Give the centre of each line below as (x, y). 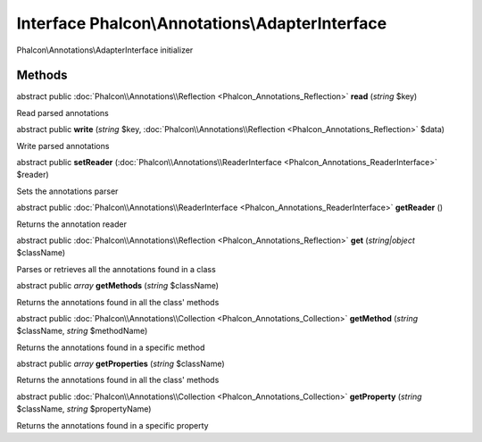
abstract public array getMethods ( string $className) (117, 286)
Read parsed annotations (62, 113)
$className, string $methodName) (82, 331)
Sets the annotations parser (67, 191)
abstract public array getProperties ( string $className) (120, 364)
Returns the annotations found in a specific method (111, 347)
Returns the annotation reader (71, 224)
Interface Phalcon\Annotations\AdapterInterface (202, 23)
